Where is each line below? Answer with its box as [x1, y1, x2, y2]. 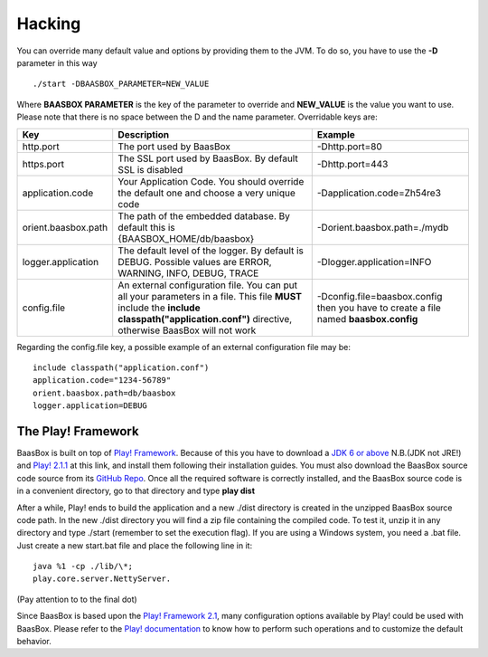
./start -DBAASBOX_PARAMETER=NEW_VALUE [33, 79, 210, 90]
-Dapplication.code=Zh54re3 [316, 186, 442, 199]
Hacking [16, 14, 81, 33]
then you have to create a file [316, 301, 442, 314]
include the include [117, 301, 201, 314]
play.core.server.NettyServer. [33, 574, 172, 584]
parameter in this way [16, 57, 99, 68]
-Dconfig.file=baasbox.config [316, 290, 443, 302]
